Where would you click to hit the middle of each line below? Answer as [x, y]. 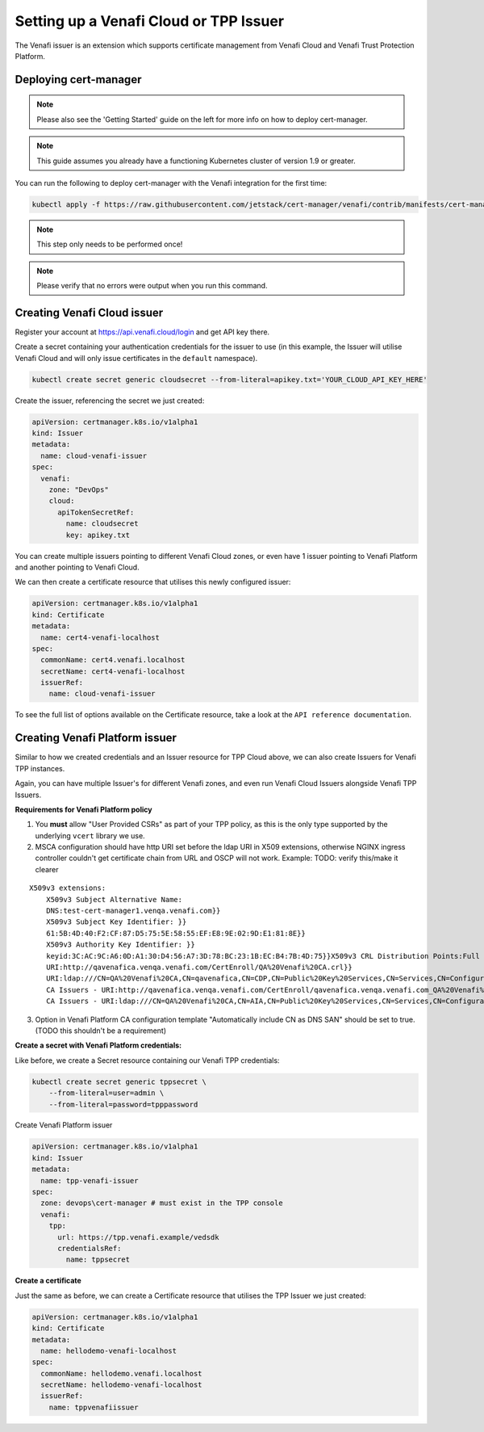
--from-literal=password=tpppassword [123, 1104]
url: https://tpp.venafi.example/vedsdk [138, 1237]
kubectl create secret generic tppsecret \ [119, 1081]
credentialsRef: [90, 1248]
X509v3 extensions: [68, 888]
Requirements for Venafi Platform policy [83, 809]
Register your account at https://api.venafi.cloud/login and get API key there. [142, 332]
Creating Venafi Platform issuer [96, 738]
